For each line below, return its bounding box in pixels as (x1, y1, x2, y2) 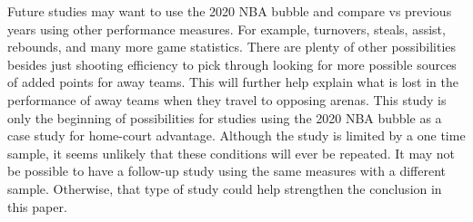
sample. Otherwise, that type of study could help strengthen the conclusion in (7, 179, 442, 198)
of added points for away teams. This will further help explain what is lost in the (7, 72, 458, 92)
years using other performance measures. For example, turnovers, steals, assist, (7, 19, 446, 38)
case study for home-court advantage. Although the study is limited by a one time (7, 126, 466, 145)
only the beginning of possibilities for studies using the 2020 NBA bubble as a (7, 108, 442, 127)
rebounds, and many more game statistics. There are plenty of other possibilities (7, 37, 457, 56)
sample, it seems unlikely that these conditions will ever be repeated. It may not (7, 143, 455, 162)
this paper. (7, 197, 67, 216)
